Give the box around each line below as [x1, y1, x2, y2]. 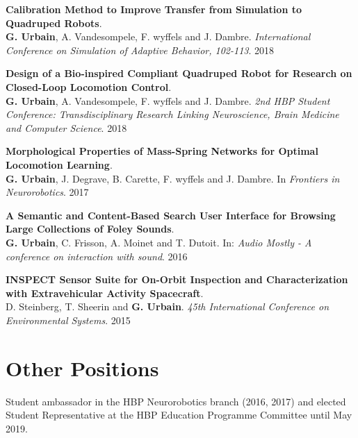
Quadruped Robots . [6, 15, 102, 30]
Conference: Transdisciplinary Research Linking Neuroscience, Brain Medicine [6, 107, 339, 121]
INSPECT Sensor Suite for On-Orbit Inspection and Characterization [6, 272, 348, 287]
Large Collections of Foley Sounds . [6, 221, 174, 236]
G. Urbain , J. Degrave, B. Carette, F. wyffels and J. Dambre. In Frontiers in [6, 171, 340, 185]
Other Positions [6, 353, 159, 382]
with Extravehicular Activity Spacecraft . [6, 285, 204, 300]
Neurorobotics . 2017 [6, 185, 89, 199]
